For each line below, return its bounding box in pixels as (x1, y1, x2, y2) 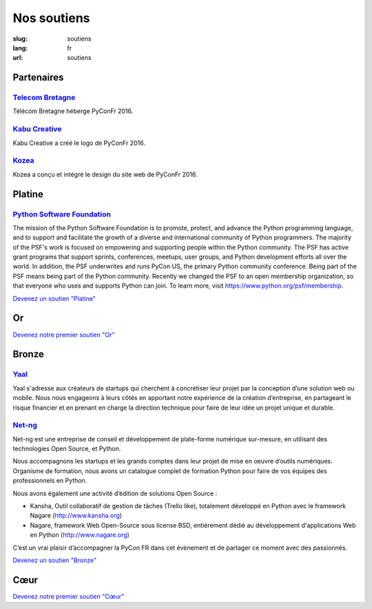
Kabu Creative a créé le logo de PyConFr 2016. (12, 139, 146, 147)
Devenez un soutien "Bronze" (12, 556, 96, 564)
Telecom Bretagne (12, 93, 76, 103)
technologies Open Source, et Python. (12, 445, 121, 453)
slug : (12, 34, 28, 43)
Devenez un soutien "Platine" (12, 294, 96, 303)
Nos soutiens (12, 10, 90, 26)
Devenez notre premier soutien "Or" (12, 330, 115, 339)
